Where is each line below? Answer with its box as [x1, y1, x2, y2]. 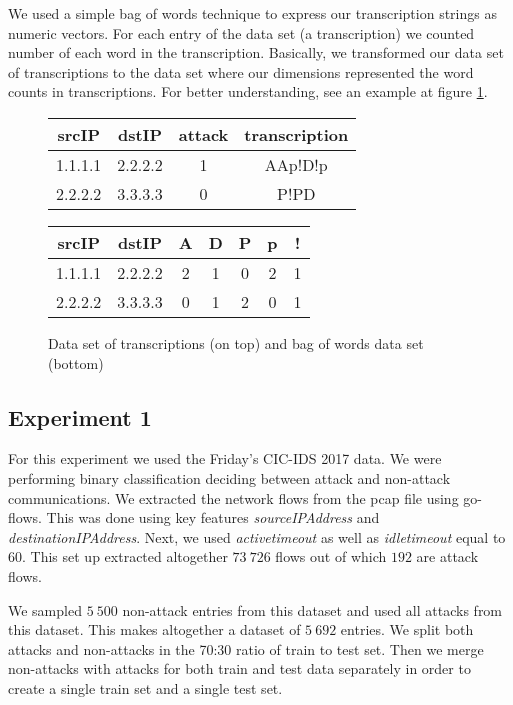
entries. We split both [340, 619, 474, 640]
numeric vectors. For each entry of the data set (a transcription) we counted [8, 22, 475, 43]
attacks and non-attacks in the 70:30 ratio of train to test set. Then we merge [8, 638, 484, 659]
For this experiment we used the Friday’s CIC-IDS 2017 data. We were [8, 448, 442, 469]
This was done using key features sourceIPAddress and [46, 507, 380, 528]
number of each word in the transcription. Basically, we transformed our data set [8, 42, 504, 63]
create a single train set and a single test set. [8, 677, 283, 698]
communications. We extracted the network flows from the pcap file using [8, 487, 459, 508]
